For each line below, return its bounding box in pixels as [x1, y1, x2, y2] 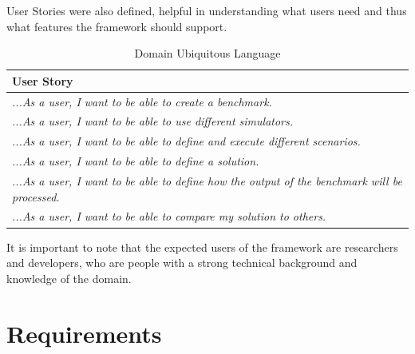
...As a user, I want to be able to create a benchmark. [12, 93, 272, 109]
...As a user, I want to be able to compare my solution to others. [12, 208, 326, 225]
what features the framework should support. [6, 18, 227, 34]
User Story [12, 72, 73, 89]
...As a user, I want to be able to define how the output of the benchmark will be [12, 173, 402, 189]
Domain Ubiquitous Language [134, 45, 281, 62]
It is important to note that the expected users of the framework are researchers [6, 238, 398, 255]
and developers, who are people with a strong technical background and [6, 254, 358, 271]
